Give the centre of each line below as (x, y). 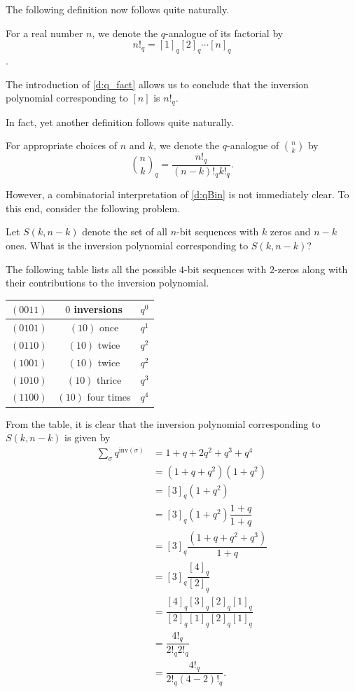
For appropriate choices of (62, 145)
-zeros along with (311, 269)
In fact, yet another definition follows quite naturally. (120, 122)
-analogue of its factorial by (224, 33)
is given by (88, 437)
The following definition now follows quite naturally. (118, 9)
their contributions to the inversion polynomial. (107, 283)
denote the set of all (125, 231)
